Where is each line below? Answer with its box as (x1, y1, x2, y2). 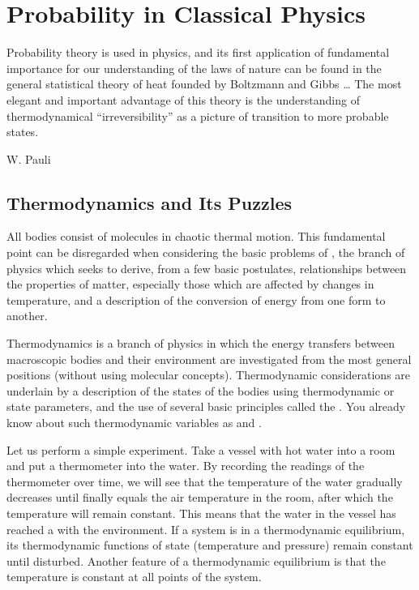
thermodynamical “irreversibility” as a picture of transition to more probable (6, 107, 389, 124)
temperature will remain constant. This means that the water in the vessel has (6, 504, 396, 521)
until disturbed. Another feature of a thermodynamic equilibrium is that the (6, 552, 386, 569)
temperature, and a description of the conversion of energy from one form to (6, 291, 386, 308)
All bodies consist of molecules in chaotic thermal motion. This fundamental (6, 228, 386, 245)
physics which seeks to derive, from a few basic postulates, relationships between (6, 259, 407, 276)
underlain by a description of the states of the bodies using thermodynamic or (6, 382, 395, 399)
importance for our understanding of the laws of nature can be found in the (6, 59, 382, 76)
